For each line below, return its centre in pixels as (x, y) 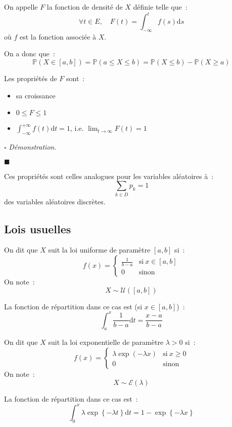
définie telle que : (160, 7)
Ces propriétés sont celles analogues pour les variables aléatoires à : (109, 176)
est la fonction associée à (58, 36)
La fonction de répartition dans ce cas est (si (73, 306)
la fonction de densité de (85, 7)
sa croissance (36, 95)
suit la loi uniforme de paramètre (99, 250)
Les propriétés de (31, 78)
